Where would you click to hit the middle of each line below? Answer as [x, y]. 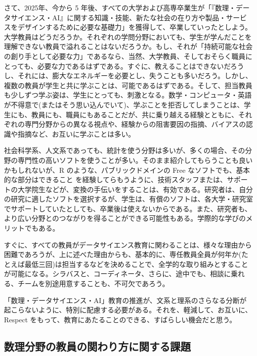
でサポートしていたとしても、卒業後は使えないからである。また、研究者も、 [128, 208]
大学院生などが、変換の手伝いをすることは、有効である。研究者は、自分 [135, 189]
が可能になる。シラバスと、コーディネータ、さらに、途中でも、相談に [118, 274]
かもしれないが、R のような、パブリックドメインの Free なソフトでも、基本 [127, 170]
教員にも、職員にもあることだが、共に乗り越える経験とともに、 [135, 114]
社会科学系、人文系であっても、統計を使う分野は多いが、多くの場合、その [125, 150]
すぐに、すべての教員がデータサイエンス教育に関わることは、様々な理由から [128, 244]
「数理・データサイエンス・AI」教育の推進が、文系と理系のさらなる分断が [125, 300]
